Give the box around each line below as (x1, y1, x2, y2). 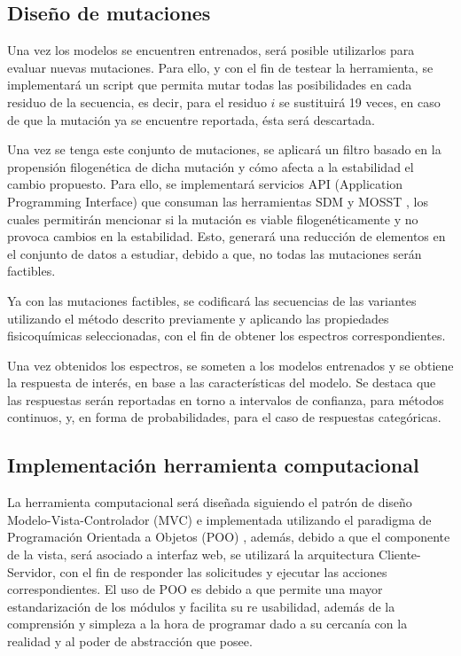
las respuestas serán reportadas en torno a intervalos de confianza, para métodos (7, 390, 444, 409)
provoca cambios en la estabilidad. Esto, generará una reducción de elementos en (7, 227, 446, 246)
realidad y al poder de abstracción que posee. (7, 632, 253, 651)
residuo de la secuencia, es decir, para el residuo (7, 92, 267, 111)
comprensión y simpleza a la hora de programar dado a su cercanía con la (7, 614, 408, 633)
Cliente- (378, 545, 421, 564)
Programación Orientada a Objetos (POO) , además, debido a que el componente (7, 527, 450, 546)
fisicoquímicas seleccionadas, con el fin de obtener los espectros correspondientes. (7, 326, 446, 345)
